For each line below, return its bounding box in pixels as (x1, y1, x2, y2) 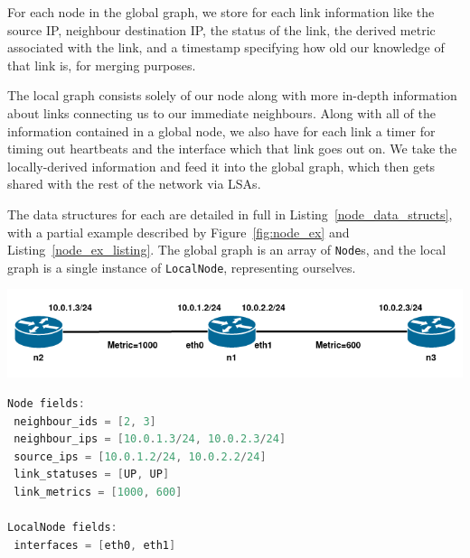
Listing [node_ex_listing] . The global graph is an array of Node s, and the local (7, 240, 446, 259)
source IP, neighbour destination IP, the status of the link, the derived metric (7, 20, 436, 39)
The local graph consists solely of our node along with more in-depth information (7, 86, 457, 105)
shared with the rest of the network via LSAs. (7, 174, 261, 193)
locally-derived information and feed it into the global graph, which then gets (7, 156, 436, 175)
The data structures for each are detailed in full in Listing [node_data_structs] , (7, 204, 453, 223)
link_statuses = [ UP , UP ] (14, 468, 170, 481)
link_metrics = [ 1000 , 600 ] (14, 485, 183, 498)
